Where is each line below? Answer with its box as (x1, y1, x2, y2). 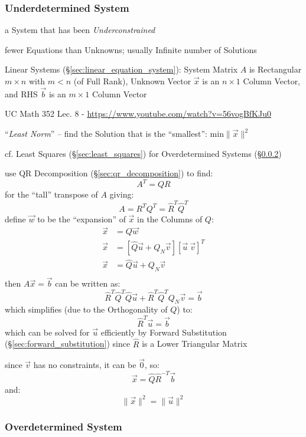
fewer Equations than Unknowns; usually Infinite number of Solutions (5, 43, 257, 55)
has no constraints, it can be (33, 359, 136, 371)
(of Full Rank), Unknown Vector (73, 75, 191, 87)
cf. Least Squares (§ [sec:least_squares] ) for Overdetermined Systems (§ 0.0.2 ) (5, 147, 282, 159)
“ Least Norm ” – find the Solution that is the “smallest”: (5, 127, 207, 139)
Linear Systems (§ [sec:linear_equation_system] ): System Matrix (5, 63, 238, 75)
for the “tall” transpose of (5, 188, 98, 201)
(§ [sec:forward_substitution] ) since (5, 337, 131, 350)
